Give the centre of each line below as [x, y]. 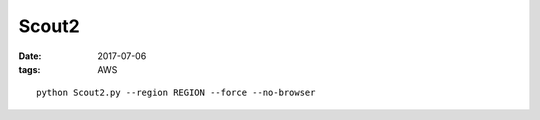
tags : [29, 69]
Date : [30, 56]
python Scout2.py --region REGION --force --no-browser [176, 93]
